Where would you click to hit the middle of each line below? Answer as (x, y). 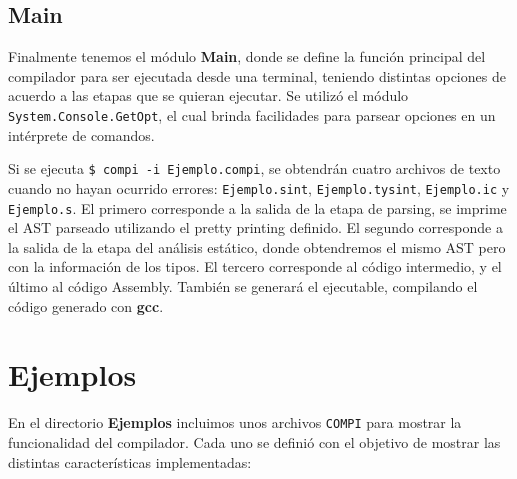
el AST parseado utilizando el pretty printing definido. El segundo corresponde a (255, 227)
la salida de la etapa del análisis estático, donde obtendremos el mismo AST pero (257, 246)
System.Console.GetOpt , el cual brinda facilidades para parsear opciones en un (252, 114)
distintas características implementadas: (130, 461)
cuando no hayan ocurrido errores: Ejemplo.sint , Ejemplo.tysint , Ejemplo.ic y (259, 187)
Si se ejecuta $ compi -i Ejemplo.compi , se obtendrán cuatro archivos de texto (254, 168)
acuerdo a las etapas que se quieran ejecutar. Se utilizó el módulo (208, 95)
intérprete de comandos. (81, 134)
